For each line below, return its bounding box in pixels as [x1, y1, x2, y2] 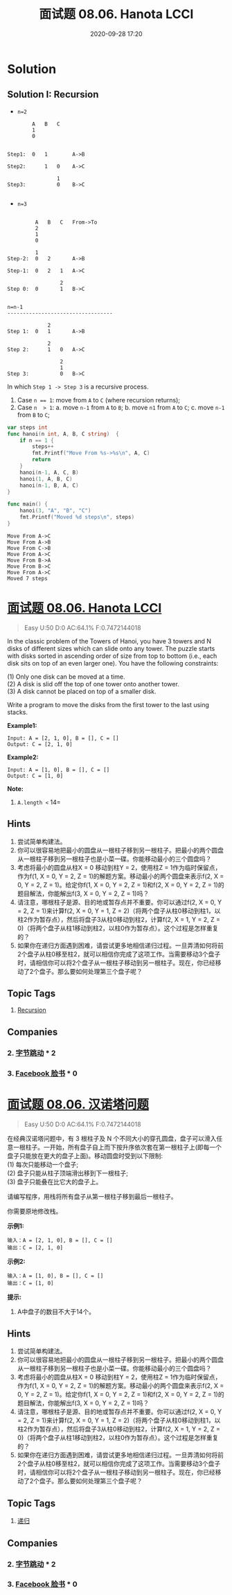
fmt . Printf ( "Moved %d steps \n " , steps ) [19, 514, 135, 521]
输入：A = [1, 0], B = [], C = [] [7, 1272, 104, 1279]
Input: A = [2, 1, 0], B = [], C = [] [7, 735, 119, 742]
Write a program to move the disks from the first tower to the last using [7, 700, 210, 709]
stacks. [7, 708, 28, 716]
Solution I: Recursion [7, 89, 99, 100]
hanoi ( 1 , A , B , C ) [19, 475, 73, 482]
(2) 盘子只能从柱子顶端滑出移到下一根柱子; [7, 1168, 128, 1177]
